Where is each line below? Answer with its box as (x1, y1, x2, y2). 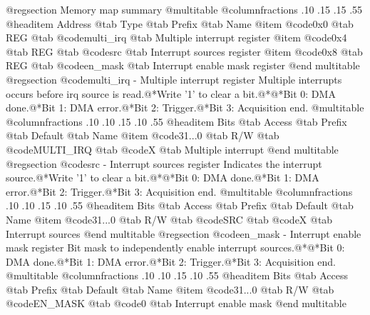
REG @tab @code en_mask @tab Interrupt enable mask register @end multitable (6, 58, 360, 73)
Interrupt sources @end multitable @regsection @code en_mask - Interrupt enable (6, 226, 361, 241)
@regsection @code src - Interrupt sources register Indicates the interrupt (6, 156, 322, 171)
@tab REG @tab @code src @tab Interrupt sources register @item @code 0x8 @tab (6, 44, 363, 59)
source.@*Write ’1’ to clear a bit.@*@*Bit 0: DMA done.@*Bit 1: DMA (6, 170, 319, 185)
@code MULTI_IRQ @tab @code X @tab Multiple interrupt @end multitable (6, 141, 339, 156)
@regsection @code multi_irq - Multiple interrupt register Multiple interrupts (6, 71, 342, 86)
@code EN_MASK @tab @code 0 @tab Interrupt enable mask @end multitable (6, 296, 346, 311)
